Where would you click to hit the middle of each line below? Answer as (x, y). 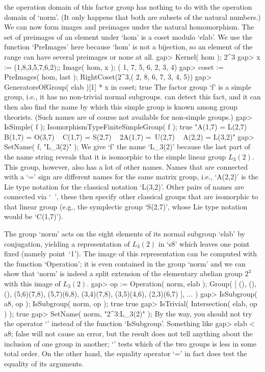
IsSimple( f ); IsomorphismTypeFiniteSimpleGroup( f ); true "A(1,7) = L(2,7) (126, 127)
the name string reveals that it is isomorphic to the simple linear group (115, 156)
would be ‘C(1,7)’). (34, 216)
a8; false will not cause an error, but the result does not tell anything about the (128, 333)
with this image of (32, 284)
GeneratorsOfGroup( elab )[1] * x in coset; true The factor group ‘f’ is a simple (128, 86)
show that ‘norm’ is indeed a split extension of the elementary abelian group (123, 273)
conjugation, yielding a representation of (67, 243)
